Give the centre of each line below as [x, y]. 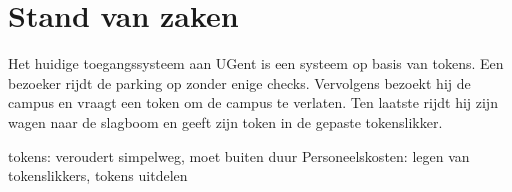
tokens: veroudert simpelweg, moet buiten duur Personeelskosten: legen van [239, 155]
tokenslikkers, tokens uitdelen [98, 175]
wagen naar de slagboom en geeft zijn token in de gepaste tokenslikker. [225, 121]
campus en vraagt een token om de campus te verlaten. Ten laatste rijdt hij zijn [253, 102]
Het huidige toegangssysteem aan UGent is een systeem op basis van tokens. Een [256, 63]
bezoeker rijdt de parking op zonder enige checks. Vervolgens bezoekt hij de [239, 82]
